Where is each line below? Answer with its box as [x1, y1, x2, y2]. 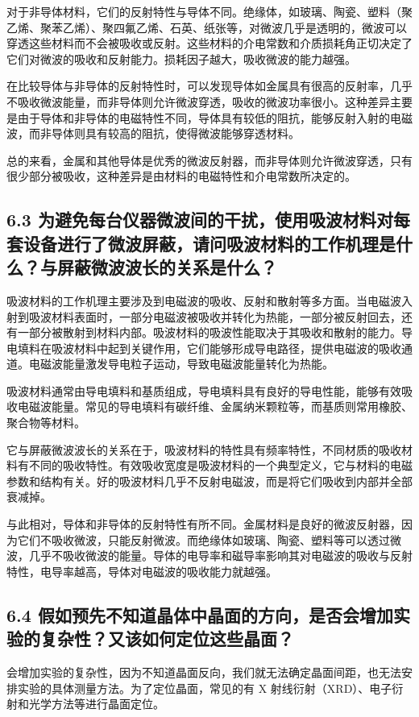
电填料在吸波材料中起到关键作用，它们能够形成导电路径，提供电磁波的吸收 [6, 339, 401, 356]
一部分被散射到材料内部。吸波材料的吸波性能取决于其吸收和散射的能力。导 [17, 324, 413, 341]
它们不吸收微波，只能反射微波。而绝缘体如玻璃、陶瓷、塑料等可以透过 [17, 531, 390, 548]
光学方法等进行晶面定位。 [28, 695, 164, 712]
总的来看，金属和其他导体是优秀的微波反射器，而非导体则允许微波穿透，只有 [6, 151, 413, 168]
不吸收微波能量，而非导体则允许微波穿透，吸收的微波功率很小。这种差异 [6, 93, 390, 110]
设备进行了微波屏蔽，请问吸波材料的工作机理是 [23, 230, 396, 255]
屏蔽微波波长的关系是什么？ [56, 255, 277, 280]
